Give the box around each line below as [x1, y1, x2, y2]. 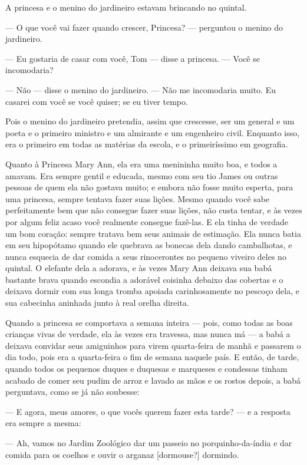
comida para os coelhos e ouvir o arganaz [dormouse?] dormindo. [5, 448, 239, 460]
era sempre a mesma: [5, 417, 81, 429]
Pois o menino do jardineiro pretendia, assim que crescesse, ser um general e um [5, 115, 295, 127]
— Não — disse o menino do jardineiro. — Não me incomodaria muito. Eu [5, 83, 276, 95]
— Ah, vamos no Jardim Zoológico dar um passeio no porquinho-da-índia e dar [5, 437, 292, 448]
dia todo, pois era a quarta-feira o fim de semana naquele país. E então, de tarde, [5, 351, 299, 363]
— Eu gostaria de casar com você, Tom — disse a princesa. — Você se [5, 52, 260, 64]
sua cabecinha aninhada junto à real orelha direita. [5, 296, 189, 309]
